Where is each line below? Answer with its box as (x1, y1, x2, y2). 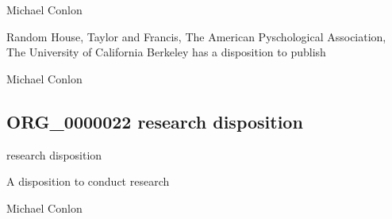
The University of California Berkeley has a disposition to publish (6, 44, 326, 60)
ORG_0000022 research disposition (6, 109, 303, 133)
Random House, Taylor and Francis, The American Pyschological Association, (6, 28, 386, 44)
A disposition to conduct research (6, 173, 170, 190)
